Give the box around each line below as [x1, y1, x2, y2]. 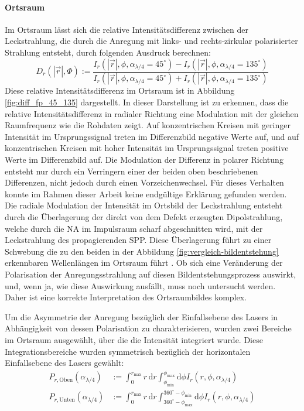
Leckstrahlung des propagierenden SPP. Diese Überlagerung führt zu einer [5, 234, 272, 246]
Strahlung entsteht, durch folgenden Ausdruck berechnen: [5, 46, 211, 58]
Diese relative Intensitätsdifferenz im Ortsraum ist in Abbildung [5, 84, 235, 97]
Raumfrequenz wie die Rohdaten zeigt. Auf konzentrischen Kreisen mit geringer [5, 119, 291, 131]
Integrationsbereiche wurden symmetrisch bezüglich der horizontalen [5, 345, 251, 357]
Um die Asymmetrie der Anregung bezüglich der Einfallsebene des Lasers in [5, 310, 278, 323]
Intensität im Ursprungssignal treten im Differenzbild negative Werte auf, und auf [5, 130, 299, 142]
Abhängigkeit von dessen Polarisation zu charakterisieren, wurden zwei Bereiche [5, 322, 292, 334]
